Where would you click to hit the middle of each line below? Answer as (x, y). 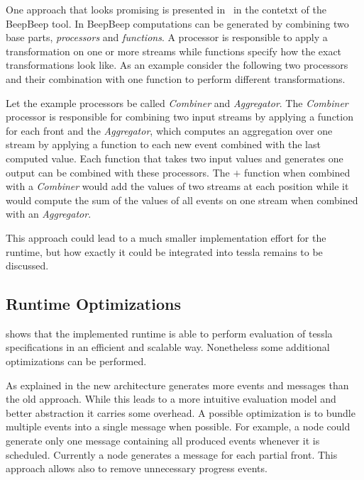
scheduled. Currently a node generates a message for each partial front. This (172, 454)
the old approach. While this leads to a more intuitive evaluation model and (171, 399)
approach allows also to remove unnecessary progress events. (137, 468)
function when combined (297, 172)
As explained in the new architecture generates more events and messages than (177, 385)
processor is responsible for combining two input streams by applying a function (180, 117)
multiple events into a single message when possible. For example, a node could (178, 426)
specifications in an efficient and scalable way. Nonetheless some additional (168, 347)
